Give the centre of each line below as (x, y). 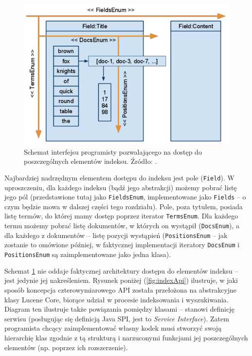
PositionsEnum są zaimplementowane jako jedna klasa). (88, 254)
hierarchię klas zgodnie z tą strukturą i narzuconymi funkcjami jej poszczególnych (126, 337)
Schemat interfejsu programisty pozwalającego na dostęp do (113, 151)
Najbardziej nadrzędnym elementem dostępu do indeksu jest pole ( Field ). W (119, 177)
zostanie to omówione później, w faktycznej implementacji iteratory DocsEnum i (122, 245)
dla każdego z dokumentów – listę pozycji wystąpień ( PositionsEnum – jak (116, 235)
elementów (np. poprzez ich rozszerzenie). (66, 347)
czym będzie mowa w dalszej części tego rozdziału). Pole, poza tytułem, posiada (124, 206)
